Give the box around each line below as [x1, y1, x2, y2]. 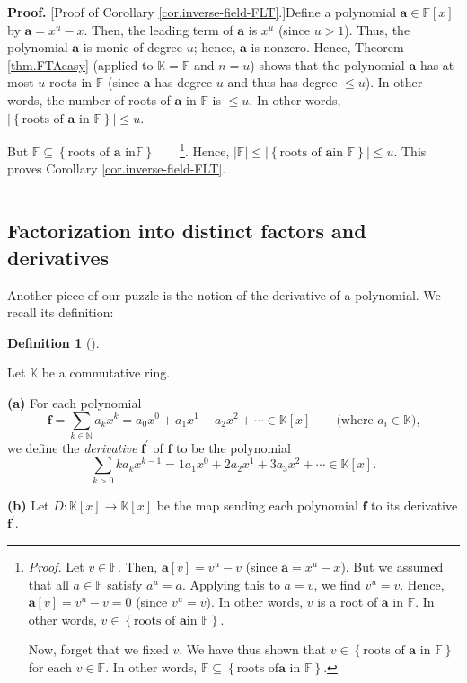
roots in [48, 73, 93, 92]
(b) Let [7, 495, 49, 514]
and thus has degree [227, 73, 338, 92]
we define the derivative [7, 438, 137, 457]
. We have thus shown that [179, 640, 327, 659]
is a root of [317, 592, 378, 611]
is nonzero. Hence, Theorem [251, 38, 404, 57]
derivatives [7, 243, 110, 271]
